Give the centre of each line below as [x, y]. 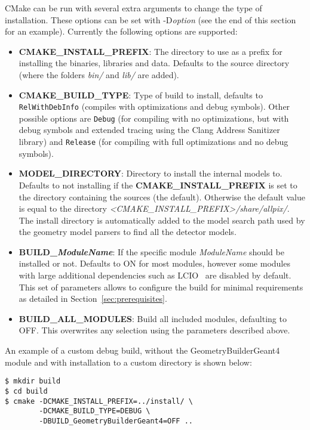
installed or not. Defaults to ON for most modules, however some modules [154, 263]
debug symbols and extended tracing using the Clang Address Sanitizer [149, 130]
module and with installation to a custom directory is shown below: [128, 362]
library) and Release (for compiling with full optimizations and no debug [154, 142]
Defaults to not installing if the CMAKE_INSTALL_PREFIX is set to [158, 185]
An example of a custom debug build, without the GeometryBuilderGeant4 [142, 350]
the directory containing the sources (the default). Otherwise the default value [162, 197]
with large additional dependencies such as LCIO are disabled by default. [155, 275]
